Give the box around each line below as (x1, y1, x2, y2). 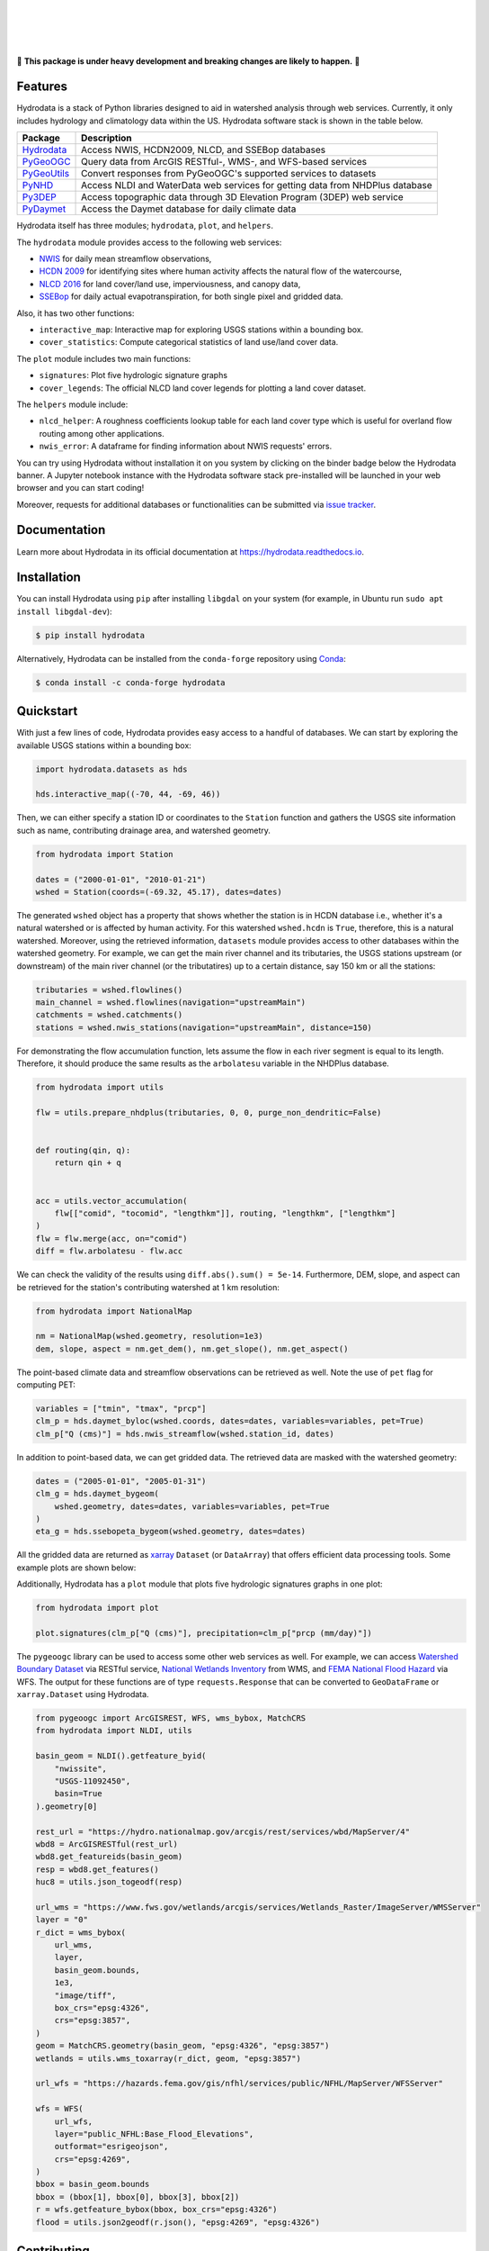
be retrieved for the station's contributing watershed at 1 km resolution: (16, 1281, 280, 1292)
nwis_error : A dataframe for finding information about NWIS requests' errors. (39, 441, 333, 452)
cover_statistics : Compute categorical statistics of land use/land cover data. (39, 337, 339, 348)
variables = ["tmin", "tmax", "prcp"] (35, 1404, 207, 1414)
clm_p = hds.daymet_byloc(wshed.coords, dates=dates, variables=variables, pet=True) (35, 1416, 424, 1426)
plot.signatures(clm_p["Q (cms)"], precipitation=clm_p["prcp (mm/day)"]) (35, 1628, 373, 1638)
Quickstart (16, 703, 78, 719)
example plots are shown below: (16, 1562, 137, 1573)
